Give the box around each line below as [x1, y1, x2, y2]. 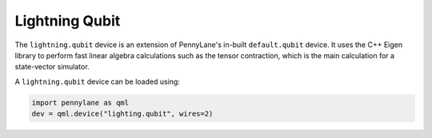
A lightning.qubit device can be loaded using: [14, 77, 180, 86]
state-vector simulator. [14, 62, 90, 72]
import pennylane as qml [31, 98, 130, 107]
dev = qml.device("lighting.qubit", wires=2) [31, 109, 214, 119]
